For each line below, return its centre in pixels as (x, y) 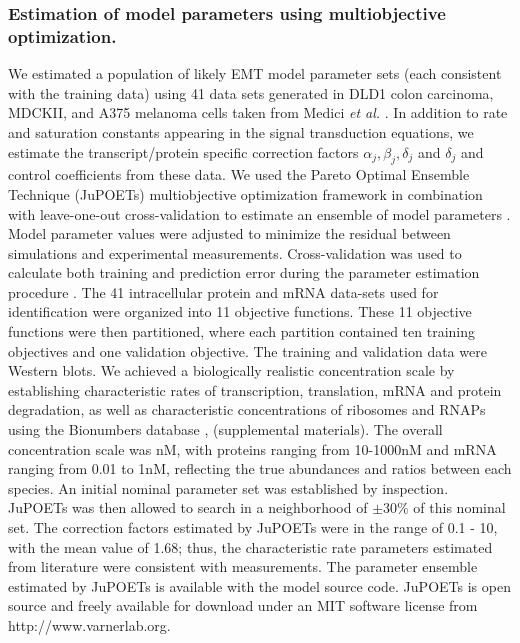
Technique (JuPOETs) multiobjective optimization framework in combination (245, 193)
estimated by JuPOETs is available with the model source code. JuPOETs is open (259, 585)
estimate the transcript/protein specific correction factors (183, 151)
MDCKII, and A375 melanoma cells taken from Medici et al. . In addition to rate (258, 112)
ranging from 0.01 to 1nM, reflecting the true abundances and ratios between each (260, 468)
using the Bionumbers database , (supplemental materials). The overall (225, 429)
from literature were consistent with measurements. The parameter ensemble (243, 566)
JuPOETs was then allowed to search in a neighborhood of (188, 507)
